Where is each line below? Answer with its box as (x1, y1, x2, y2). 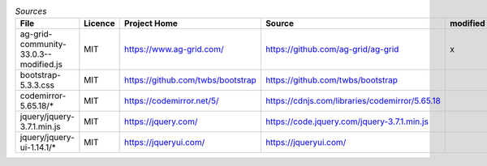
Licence (84, 18, 115, 29)
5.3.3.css (19, 79, 54, 91)
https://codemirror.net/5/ (123, 96, 219, 107)
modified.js (19, 59, 62, 70)
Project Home (123, 18, 179, 29)
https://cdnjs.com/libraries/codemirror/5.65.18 (265, 96, 442, 107)
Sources (15, 6, 47, 17)
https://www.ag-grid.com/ (123, 44, 224, 55)
